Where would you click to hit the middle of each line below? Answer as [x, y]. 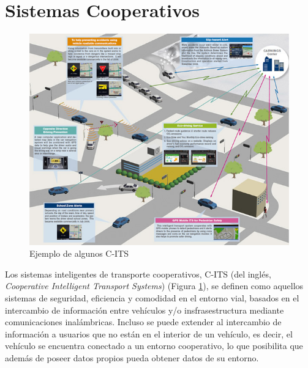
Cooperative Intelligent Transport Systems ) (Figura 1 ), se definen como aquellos [154, 286]
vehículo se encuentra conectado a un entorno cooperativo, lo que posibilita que [154, 346]
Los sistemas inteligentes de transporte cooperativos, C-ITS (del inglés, [138, 274]
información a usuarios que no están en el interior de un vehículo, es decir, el [149, 333]
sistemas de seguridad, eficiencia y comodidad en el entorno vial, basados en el [152, 298]
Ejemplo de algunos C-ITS [79, 253]
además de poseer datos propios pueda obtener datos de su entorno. [132, 357]
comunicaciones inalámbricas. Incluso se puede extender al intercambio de [143, 322]
